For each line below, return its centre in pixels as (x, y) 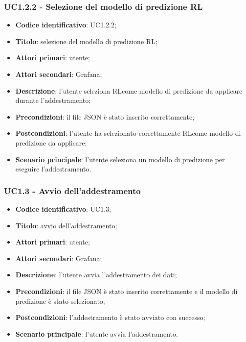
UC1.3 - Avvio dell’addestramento (72, 190)
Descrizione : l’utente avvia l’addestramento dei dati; (96, 275)
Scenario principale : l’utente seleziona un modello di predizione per (120, 159)
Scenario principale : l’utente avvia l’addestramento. (97, 333)
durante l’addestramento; (53, 100)
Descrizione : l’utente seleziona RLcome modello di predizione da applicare (129, 90)
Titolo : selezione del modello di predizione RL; (86, 41)
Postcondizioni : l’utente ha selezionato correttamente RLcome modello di (128, 133)
